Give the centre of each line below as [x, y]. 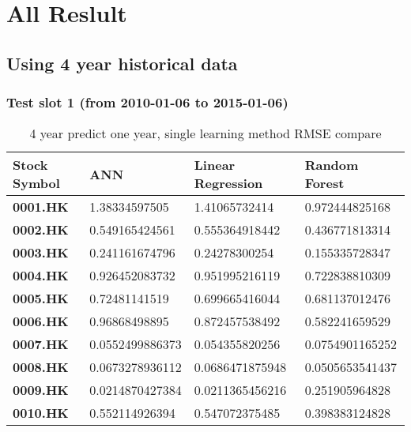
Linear [215, 165]
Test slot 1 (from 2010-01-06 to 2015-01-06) [147, 102]
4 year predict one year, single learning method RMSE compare [205, 133]
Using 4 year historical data [122, 63]
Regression [228, 183]
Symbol [36, 183]
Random [332, 165]
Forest [324, 183]
